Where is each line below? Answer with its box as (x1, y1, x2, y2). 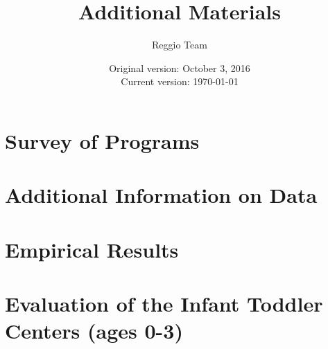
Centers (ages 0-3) (5, 316, 183, 345)
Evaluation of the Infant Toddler (5, 289, 323, 318)
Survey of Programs (5, 126, 200, 154)
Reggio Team (152, 37, 207, 52)
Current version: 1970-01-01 (121, 74, 239, 89)
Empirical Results (5, 235, 179, 263)
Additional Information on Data (5, 181, 318, 209)
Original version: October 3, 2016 (109, 60, 250, 75)
